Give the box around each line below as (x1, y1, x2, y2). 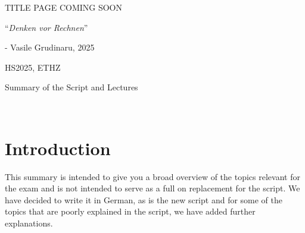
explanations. (5, 217, 53, 229)
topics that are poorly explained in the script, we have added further (5, 205, 256, 218)
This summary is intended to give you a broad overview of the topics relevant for (5, 170, 300, 182)
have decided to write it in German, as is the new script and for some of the (5, 193, 283, 206)
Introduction (5, 136, 111, 160)
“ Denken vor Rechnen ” (5, 21, 88, 33)
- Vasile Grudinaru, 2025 (5, 41, 95, 53)
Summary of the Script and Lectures (5, 81, 138, 93)
